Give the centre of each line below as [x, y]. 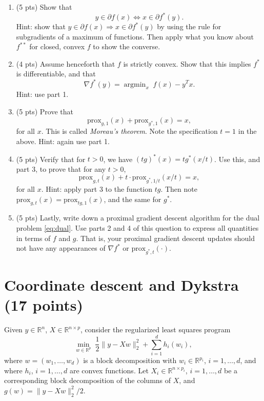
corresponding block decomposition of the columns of [88, 380]
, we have [118, 159]
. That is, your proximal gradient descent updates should [166, 238]
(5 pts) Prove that [45, 111]
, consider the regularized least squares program [155, 329]
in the [247, 131]
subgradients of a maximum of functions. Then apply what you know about [135, 36]
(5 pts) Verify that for [51, 159]
